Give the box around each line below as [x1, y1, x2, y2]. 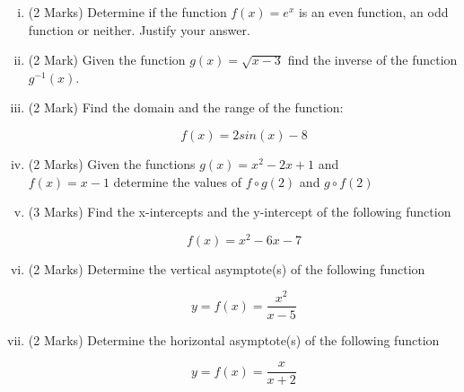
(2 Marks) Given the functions [28, 154, 196, 173]
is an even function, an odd [298, 3, 449, 21]
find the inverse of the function [287, 50, 458, 69]
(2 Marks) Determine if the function [28, 3, 227, 21]
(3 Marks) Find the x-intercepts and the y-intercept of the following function [28, 202, 451, 221]
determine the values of [113, 172, 242, 191]
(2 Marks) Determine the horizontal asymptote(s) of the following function [28, 330, 440, 349]
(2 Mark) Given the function [28, 50, 186, 69]
